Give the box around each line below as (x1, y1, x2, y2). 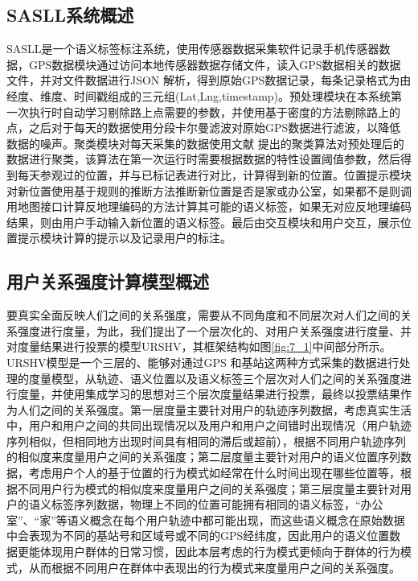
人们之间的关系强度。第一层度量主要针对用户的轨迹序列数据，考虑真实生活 (17, 401, 412, 418)
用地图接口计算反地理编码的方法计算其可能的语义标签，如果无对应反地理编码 (6, 198, 412, 215)
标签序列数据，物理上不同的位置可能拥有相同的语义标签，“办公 (51, 496, 383, 513)
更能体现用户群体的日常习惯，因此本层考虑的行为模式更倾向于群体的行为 (17, 543, 400, 560)
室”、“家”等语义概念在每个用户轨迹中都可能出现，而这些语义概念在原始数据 (6, 511, 405, 528)
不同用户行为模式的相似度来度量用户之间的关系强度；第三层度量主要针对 (17, 480, 400, 497)
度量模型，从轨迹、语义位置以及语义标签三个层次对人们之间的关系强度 (28, 369, 400, 386)
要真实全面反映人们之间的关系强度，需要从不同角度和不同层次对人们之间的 (6, 307, 400, 323)
